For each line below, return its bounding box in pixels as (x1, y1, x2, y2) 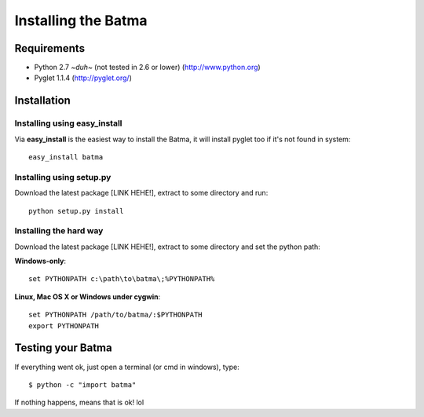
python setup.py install (28, 207, 124, 215)
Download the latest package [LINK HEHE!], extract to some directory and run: (14, 188, 269, 198)
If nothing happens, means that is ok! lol (14, 397, 144, 408)
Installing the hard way (14, 225, 104, 236)
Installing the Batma (14, 12, 148, 29)
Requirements (14, 42, 86, 55)
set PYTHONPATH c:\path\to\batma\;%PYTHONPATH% (28, 275, 215, 283)
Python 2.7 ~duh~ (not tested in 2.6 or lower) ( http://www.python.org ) (34, 63, 261, 72)
